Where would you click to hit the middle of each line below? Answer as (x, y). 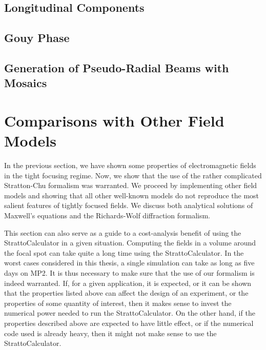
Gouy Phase (37, 38)
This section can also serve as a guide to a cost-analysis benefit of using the (123, 232)
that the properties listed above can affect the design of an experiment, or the (126, 293)
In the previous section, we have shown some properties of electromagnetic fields (130, 165)
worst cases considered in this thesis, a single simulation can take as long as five (129, 263)
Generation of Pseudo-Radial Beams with (117, 67)
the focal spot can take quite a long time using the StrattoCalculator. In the (124, 252)
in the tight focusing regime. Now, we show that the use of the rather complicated (133, 175)
